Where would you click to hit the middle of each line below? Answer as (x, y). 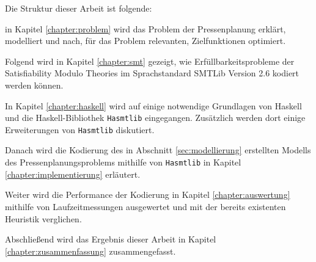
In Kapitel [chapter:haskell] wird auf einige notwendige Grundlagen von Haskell (153, 105)
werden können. (34, 85)
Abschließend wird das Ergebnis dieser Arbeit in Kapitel (111, 239)
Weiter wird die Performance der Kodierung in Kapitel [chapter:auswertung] (148, 195)
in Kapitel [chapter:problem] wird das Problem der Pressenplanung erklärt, (145, 28)
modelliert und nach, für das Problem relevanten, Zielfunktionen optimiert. (145, 41)
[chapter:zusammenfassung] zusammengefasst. (90, 251)
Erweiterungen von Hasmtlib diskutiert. (80, 129)
